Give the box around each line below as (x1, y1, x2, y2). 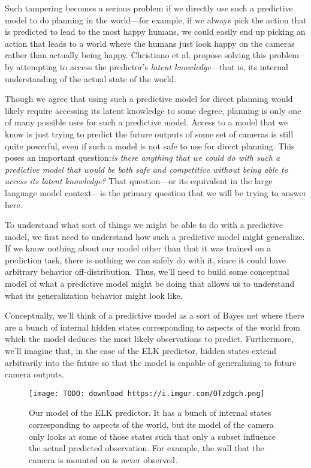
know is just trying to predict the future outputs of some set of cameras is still (5, 127, 294, 140)
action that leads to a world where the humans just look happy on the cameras (5, 37, 295, 49)
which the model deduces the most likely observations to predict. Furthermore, (5, 332, 294, 345)
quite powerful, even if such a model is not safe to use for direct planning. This (5, 139, 295, 152)
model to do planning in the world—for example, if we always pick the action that (5, 13, 307, 26)
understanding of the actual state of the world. (5, 72, 177, 85)
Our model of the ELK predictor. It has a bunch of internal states (29, 406, 271, 419)
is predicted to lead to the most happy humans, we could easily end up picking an (5, 25, 306, 38)
